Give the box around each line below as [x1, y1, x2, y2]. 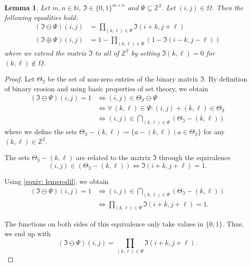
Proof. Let [4, 74, 35, 84]
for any [203, 126, 225, 137]
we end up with [4, 228, 51, 239]
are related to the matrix [76, 152, 151, 163]
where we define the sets [4, 126, 77, 137]
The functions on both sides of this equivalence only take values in [4, 219, 204, 229]
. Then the [211, 2, 243, 12]
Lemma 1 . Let [4, 2, 50, 12]
